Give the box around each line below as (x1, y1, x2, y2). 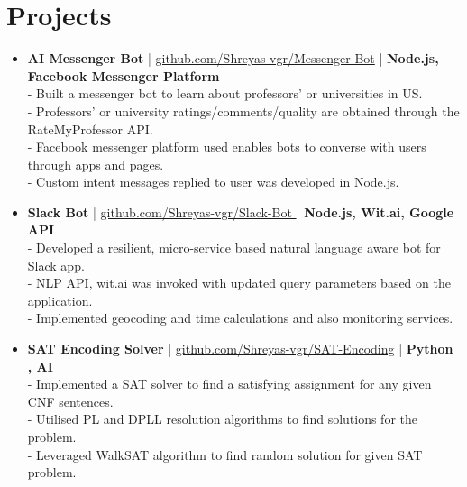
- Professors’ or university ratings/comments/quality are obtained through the (27, 101, 460, 120)
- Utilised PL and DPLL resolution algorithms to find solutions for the (27, 409, 418, 428)
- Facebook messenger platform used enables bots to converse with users (27, 137, 426, 156)
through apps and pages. (27, 154, 164, 173)
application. (27, 290, 93, 309)
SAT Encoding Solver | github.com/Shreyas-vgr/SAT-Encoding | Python (27, 339, 453, 358)
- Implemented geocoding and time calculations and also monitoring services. (27, 308, 453, 327)
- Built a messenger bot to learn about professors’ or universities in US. (27, 84, 423, 103)
